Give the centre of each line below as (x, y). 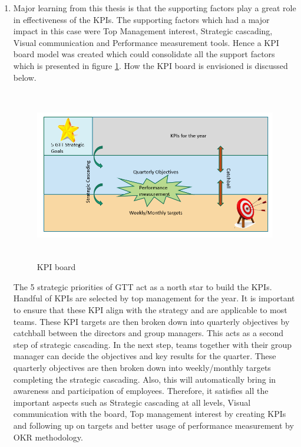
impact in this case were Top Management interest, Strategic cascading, (143, 31)
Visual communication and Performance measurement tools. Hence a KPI (146, 42)
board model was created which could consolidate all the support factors (144, 54)
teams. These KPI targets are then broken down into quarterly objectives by (151, 321)
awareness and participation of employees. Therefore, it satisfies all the (141, 391)
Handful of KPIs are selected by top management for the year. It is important (154, 298)
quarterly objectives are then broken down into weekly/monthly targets (142, 367)
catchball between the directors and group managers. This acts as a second (148, 333)
